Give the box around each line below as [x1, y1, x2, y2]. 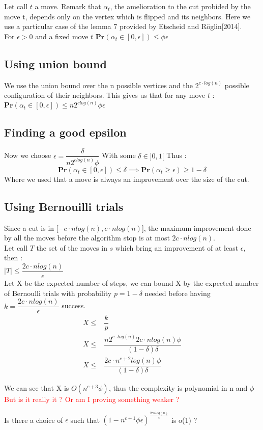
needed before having [144, 287, 211, 298]
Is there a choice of [4, 414, 63, 425]
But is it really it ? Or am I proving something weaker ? [4, 394, 180, 405]
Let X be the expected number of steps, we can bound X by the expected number [4, 277, 259, 288]
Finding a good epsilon [4, 124, 127, 140]
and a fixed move [35, 31, 89, 41]
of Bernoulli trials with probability [4, 287, 112, 298]
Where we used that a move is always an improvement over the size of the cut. [4, 173, 249, 184]
